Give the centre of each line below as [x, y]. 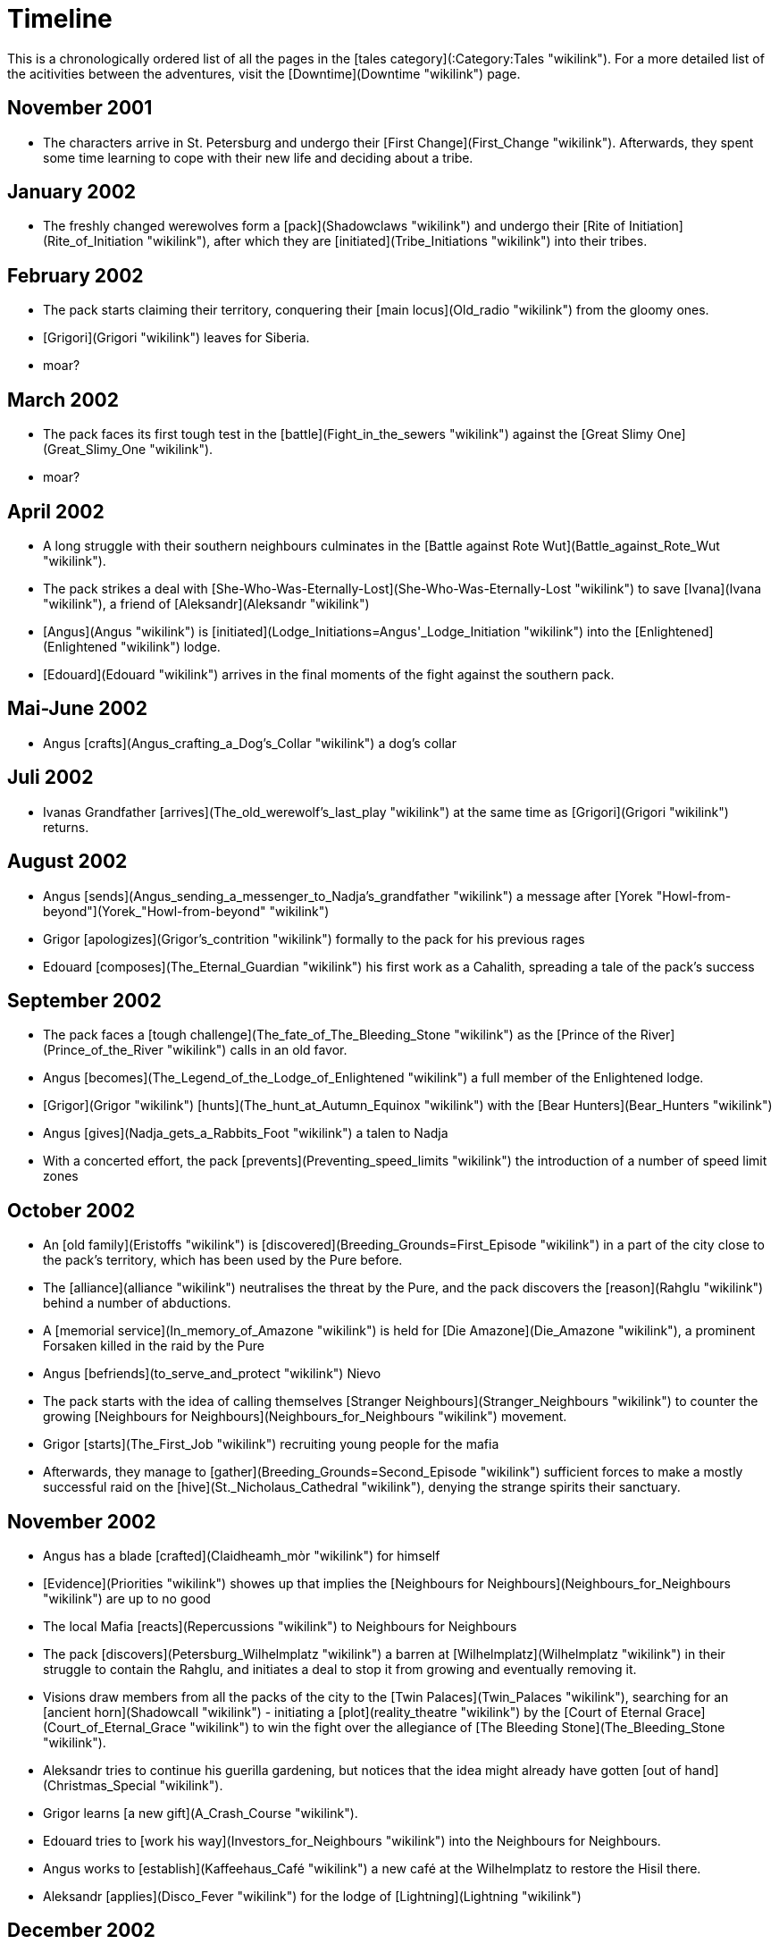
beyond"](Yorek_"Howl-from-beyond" [155, 911]
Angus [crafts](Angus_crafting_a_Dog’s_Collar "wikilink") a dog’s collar [250, 743]
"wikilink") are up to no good [127, 1599]
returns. [66, 827]
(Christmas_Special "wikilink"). [133, 1786]
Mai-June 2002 [77, 709]
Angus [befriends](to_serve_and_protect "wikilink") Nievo [212, 1374]
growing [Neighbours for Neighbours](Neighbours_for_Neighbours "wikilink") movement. [305, 1417]
